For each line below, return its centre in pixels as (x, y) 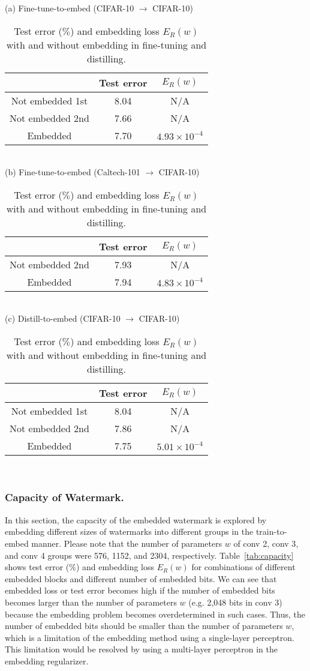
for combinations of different (243, 567)
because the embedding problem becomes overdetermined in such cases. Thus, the (155, 614)
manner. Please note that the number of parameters (127, 543)
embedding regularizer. (47, 660)
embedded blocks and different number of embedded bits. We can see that (141, 578)
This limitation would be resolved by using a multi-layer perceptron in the (142, 649)
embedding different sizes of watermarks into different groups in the (129, 531)
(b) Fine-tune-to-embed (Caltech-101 (73, 172)
